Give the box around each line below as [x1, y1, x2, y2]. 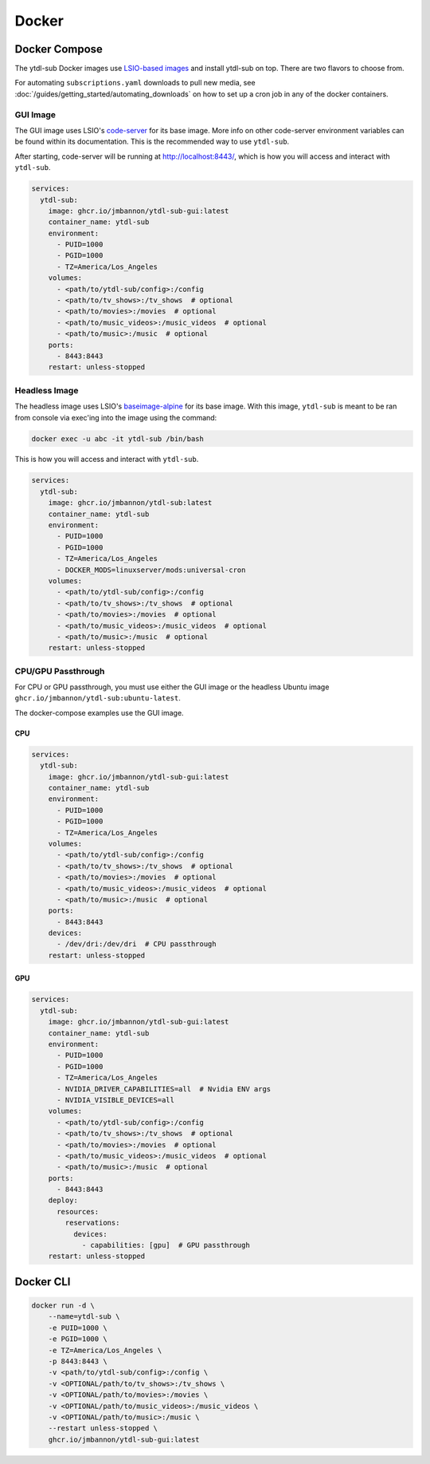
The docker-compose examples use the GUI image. [14, 708, 184, 717]
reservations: [64, 1218, 120, 1228]
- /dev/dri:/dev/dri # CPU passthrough [57, 940, 217, 949]
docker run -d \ [31, 1301, 96, 1310]
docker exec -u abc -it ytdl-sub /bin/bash [31, 434, 205, 443]
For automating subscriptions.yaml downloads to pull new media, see [14, 78, 256, 88]
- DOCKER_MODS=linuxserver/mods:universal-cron [57, 565, 246, 574]
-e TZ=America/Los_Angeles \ [48, 1345, 162, 1355]
